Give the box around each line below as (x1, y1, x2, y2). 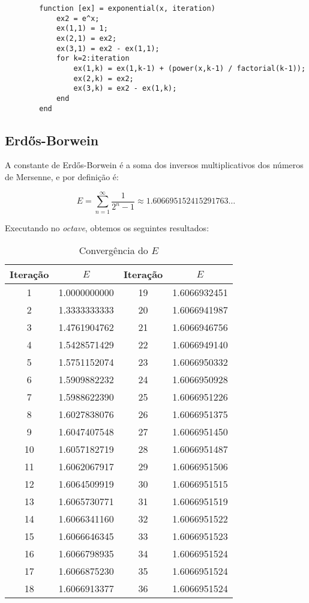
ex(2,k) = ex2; (73, 74, 134, 83)
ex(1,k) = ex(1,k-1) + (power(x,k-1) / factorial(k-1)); (73, 64, 306, 73)
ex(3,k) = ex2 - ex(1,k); (73, 84, 177, 93)
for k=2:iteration (56, 54, 130, 63)
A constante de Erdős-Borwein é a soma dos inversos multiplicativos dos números (5, 159, 304, 171)
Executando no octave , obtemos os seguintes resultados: (5, 221, 209, 234)
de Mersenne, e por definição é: (5, 171, 119, 183)
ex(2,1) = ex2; (56, 34, 117, 43)
